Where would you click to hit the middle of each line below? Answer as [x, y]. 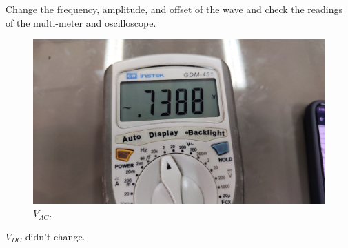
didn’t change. [55, 236]
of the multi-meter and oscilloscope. [81, 22]
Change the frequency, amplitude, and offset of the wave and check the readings [174, 9]
